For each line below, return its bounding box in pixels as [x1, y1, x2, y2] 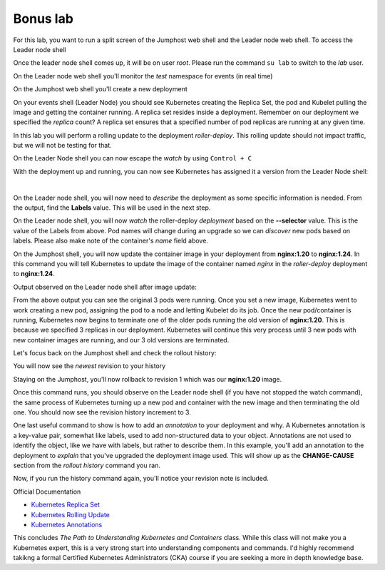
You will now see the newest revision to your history [13, 362, 166, 370]
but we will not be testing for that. [13, 141, 112, 150]
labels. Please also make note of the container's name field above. [13, 236, 208, 245]
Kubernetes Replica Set [31, 500, 100, 509]
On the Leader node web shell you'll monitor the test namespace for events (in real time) [13, 71, 273, 80]
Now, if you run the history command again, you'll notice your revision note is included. [13, 474, 269, 483]
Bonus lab [13, 11, 74, 26]
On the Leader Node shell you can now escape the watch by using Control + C [13, 154, 252, 163]
